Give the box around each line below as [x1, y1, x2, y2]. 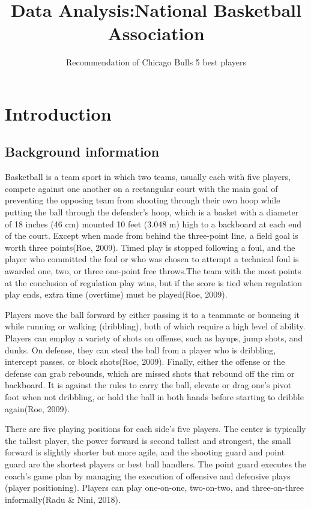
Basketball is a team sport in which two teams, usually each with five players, [5, 170, 291, 183]
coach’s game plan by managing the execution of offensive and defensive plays [5, 469, 291, 482]
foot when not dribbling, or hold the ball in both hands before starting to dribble [5, 390, 304, 403]
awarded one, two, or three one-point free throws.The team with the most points [5, 265, 301, 277]
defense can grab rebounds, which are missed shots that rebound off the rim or [5, 367, 295, 379]
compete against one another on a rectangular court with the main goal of [5, 182, 278, 194]
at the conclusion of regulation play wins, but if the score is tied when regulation [5, 276, 303, 289]
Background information [5, 142, 160, 161]
